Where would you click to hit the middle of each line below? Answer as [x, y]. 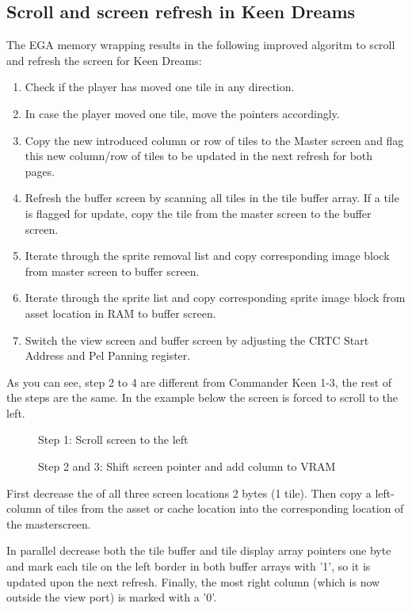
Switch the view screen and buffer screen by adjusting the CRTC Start [197, 340]
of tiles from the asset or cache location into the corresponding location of [224, 508]
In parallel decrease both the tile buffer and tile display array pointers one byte [199, 550]
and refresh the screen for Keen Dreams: [104, 60]
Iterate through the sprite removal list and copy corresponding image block [207, 256]
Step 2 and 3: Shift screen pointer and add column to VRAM [187, 466]
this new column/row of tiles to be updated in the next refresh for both [199, 156]
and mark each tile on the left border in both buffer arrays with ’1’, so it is [189, 566]
